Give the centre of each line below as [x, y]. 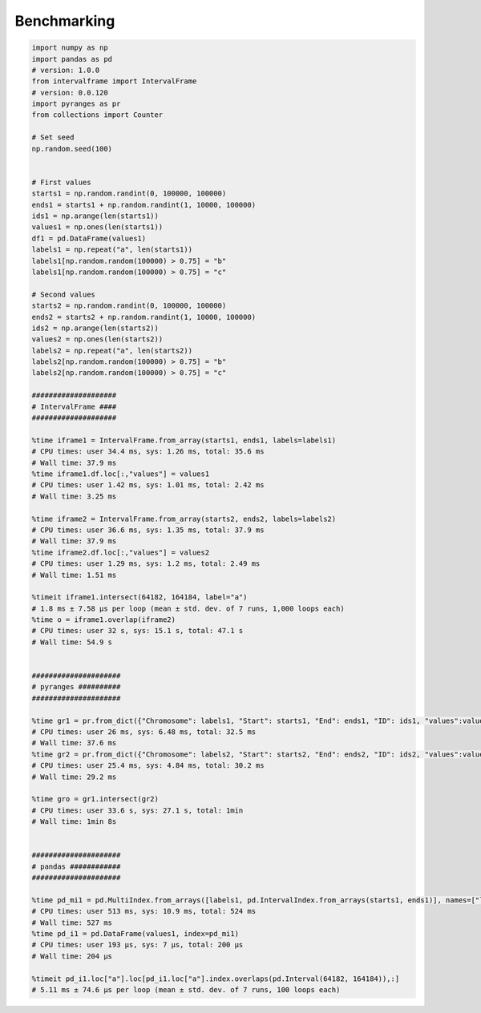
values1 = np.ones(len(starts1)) [97, 227]
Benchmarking [65, 21]
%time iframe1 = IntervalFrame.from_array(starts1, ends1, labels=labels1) [184, 440]
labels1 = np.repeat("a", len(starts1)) [112, 250]
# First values [61, 182]
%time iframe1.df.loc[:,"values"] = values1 [121, 474]
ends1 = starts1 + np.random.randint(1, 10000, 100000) [144, 205]
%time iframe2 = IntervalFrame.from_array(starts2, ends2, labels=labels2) [184, 519]
